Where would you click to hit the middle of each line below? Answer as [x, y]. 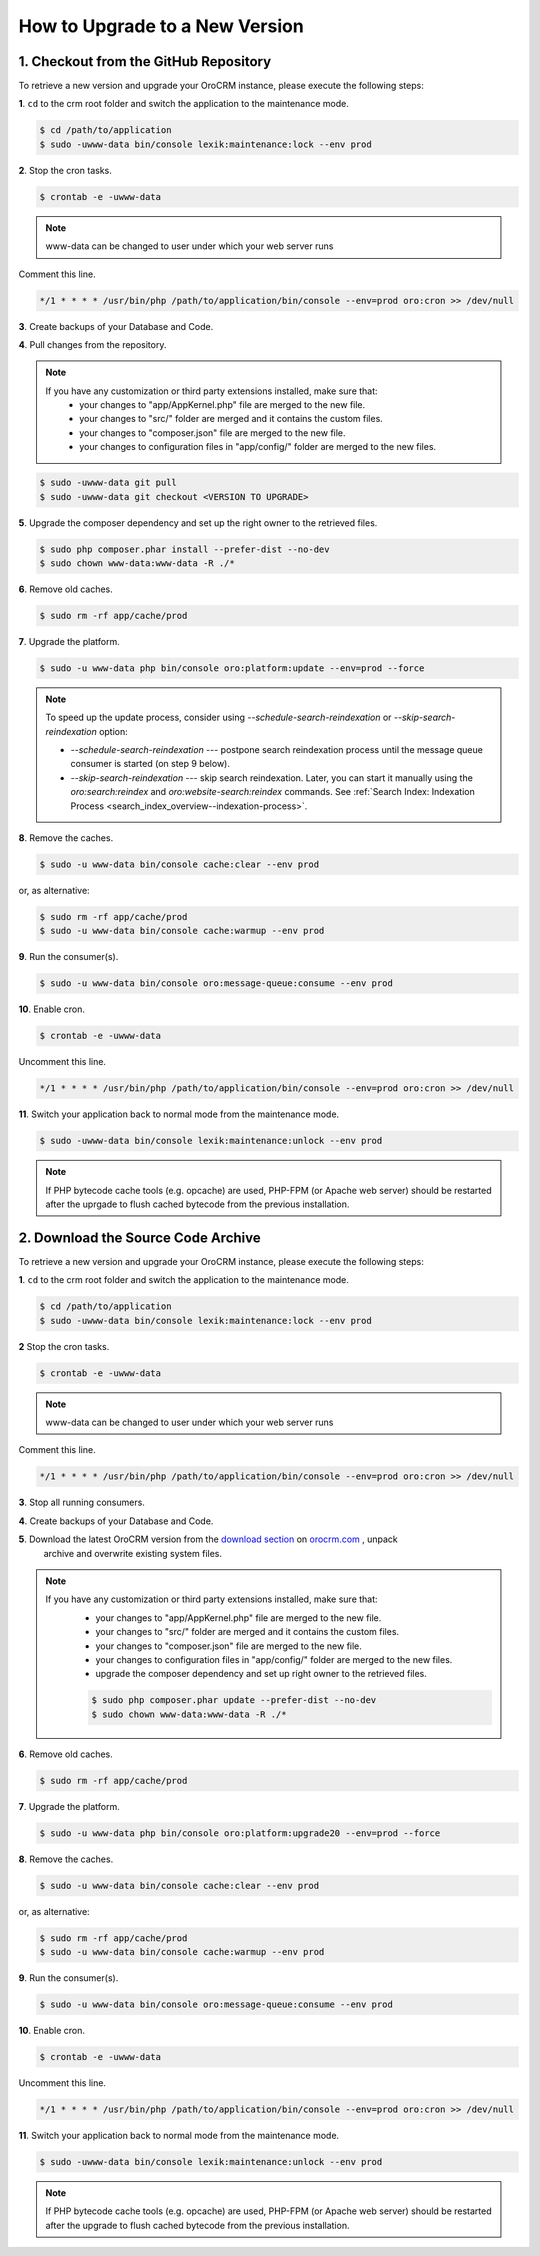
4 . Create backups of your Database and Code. [116, 1521]
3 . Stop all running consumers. [81, 1502]
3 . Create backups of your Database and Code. [116, 326]
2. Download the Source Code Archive [140, 1237]
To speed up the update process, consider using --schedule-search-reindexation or [218, 717]
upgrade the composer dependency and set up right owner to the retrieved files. [261, 1674]
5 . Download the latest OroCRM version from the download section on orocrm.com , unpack [208, 1539]
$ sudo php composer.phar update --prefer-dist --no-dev [234, 1700]
